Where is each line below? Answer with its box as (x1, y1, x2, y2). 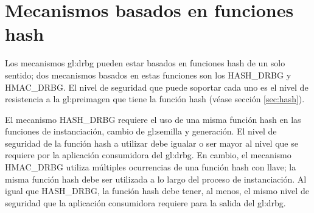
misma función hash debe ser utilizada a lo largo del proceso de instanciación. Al (5, 172, 307, 185)
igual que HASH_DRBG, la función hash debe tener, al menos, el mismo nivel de (5, 184, 309, 197)
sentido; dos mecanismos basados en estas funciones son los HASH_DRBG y (5, 68, 291, 81)
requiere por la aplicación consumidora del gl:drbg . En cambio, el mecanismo (5, 148, 291, 161)
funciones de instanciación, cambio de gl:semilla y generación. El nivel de (5, 125, 277, 138)
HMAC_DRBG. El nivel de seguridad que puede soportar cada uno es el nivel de (5, 80, 309, 93)
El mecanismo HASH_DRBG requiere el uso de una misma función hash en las (5, 113, 301, 125)
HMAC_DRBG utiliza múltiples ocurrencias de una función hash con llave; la (5, 161, 296, 173)
